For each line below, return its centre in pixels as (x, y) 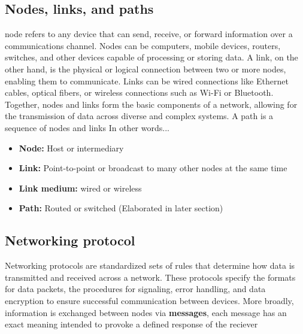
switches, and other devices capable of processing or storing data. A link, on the (151, 57)
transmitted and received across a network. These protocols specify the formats (150, 277)
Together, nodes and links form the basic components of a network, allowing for (151, 104)
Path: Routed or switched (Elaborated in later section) (121, 208)
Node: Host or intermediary (71, 148)
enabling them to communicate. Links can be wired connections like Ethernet (147, 81)
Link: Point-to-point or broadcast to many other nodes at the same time (153, 168)
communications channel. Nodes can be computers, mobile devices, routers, (143, 45)
